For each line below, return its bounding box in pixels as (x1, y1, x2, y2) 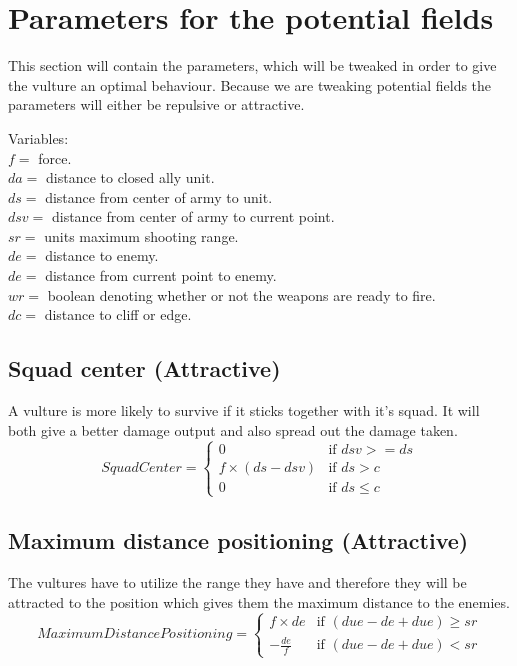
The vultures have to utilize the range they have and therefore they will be (8, 572, 467, 593)
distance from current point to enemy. (45, 265, 277, 286)
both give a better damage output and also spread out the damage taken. (8, 419, 458, 440)
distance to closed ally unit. (46, 167, 215, 188)
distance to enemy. (45, 245, 159, 266)
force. (38, 147, 72, 168)
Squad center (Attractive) (8, 353, 281, 384)
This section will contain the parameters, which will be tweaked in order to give (8, 55, 497, 76)
